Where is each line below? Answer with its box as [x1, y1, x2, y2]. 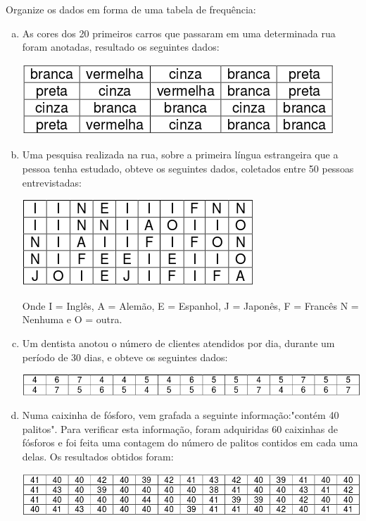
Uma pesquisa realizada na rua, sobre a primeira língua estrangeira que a [22, 147, 339, 162]
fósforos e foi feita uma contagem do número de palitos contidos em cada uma [22, 435, 358, 450]
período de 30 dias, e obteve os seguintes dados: [22, 349, 228, 364]
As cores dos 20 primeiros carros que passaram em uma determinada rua [22, 25, 336, 40]
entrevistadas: [22, 175, 82, 189]
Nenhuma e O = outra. [22, 312, 122, 327]
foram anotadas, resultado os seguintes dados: [22, 39, 220, 54]
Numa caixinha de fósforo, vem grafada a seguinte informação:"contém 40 [22, 408, 339, 422]
